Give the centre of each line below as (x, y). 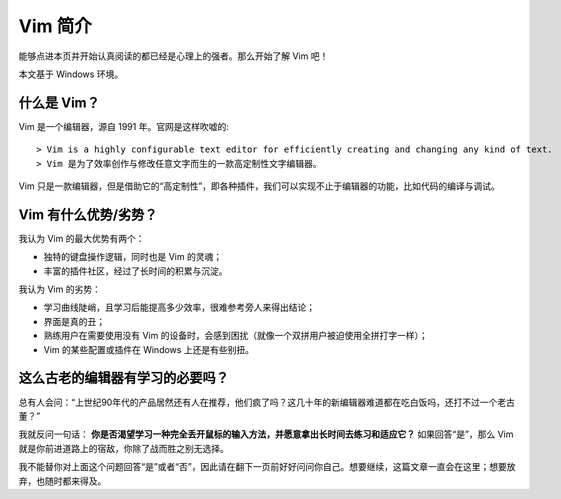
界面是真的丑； (74, 321)
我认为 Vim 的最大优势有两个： (81, 238)
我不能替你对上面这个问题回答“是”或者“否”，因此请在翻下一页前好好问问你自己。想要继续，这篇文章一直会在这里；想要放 (267, 467)
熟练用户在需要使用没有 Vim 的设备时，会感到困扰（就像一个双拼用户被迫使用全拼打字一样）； (236, 336)
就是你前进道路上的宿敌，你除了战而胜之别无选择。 (123, 448)
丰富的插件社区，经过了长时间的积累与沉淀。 (135, 271)
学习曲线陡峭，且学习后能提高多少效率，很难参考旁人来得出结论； (179, 307)
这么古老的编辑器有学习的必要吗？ (123, 378)
